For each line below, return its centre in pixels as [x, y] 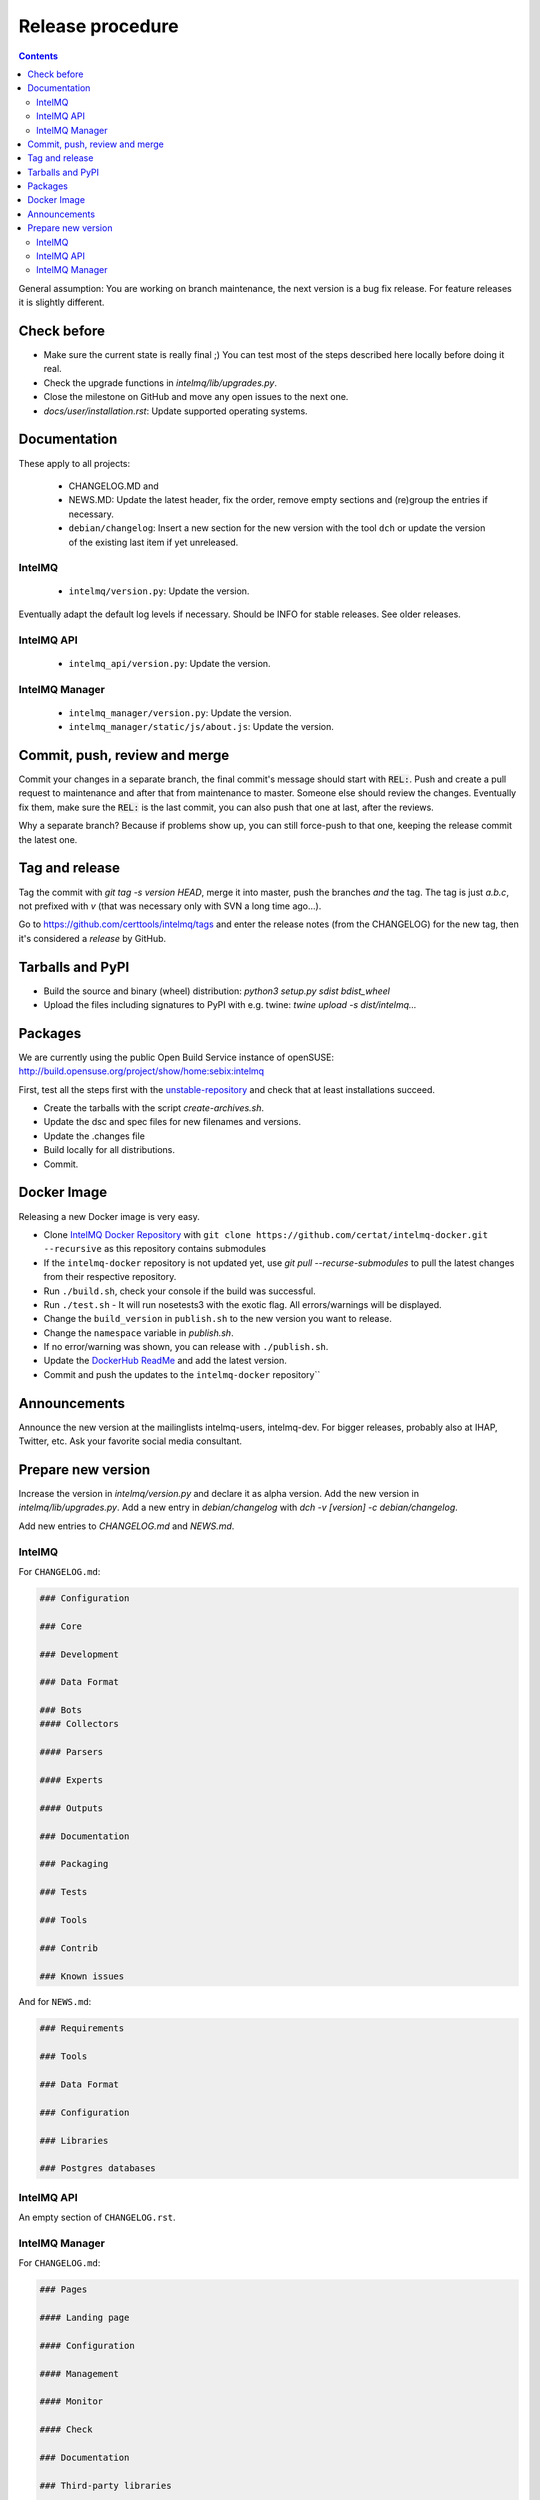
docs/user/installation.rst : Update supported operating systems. [176, 411]
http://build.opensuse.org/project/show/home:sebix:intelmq [141, 1071]
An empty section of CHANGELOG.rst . [97, 2217]
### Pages [63, 2289]
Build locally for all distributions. [109, 1150]
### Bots [61, 1710]
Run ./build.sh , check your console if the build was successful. [179, 1291]
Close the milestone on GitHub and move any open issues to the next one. [196, 397]
